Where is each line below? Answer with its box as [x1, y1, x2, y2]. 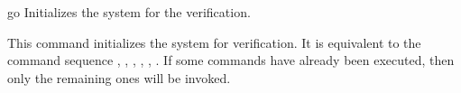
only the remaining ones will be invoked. [7, 68, 231, 87]
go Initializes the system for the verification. [7, 3, 251, 21]
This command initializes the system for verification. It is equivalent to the [7, 33, 421, 51]
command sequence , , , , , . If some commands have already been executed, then [7, 51, 455, 70]
